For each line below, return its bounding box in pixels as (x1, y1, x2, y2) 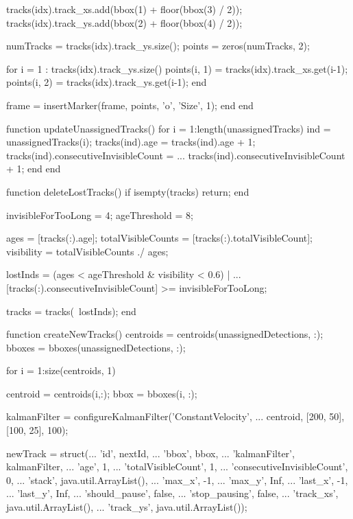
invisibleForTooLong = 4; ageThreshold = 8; (6, 207, 193, 222)
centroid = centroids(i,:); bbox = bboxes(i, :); (6, 386, 197, 400)
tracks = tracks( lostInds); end (6, 303, 136, 318)
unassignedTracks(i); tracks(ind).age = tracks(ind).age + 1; (6, 135, 256, 149)
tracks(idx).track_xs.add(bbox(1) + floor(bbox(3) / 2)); (6, 2, 243, 16)
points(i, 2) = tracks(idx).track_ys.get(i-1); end (6, 75, 207, 89)
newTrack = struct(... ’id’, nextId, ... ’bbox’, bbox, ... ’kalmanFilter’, (6, 446, 295, 460)
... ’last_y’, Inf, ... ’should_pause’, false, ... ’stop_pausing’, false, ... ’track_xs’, (6, 486, 339, 500)
